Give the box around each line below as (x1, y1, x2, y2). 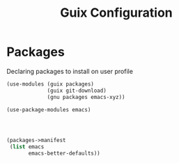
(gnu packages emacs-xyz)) (47, 93, 126, 100)
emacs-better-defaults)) (28, 150, 100, 157)
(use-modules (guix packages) (6, 80, 95, 88)
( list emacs (9, 143, 45, 150)
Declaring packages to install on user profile (6, 67, 134, 75)
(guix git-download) (47, 87, 107, 94)
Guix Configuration (59, 5, 173, 21)
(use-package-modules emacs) (6, 106, 91, 113)
